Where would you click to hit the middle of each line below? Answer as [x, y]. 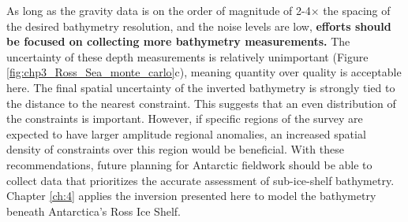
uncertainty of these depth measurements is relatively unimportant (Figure [187, 56]
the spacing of [357, 10]
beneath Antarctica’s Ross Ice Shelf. [94, 211]
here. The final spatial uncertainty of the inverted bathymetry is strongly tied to [201, 87]
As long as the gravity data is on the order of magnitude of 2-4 [159, 10]
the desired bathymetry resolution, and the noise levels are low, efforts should [199, 26]
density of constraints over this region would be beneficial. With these [175, 149]
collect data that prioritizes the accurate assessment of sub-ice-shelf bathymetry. [200, 180]
